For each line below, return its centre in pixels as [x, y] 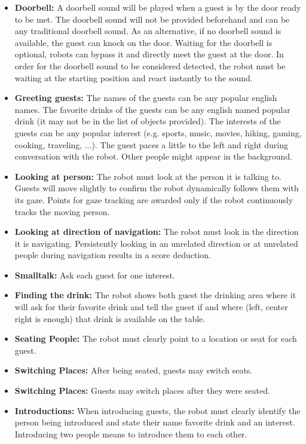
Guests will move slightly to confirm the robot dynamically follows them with [157, 188]
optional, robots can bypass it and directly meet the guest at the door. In [149, 54]
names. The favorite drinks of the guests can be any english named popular [152, 109]
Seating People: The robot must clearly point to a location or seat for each [156, 339]
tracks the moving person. [62, 211]
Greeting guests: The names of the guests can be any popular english [146, 98]
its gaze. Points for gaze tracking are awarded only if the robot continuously [154, 199]
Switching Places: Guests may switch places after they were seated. [142, 391]
